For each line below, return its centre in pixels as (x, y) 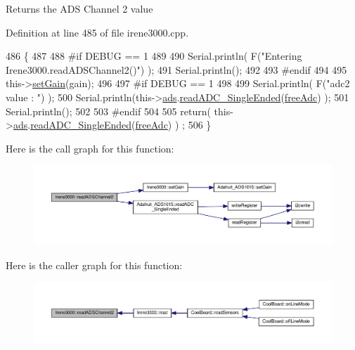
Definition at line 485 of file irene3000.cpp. (97, 32)
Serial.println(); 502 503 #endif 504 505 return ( (108, 111)
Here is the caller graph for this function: (94, 265)
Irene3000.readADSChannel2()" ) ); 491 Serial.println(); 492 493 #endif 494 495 (176, 69)
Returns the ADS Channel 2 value (79, 8)
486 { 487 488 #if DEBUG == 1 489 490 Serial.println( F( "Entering (154, 56)
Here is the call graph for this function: (90, 148)
